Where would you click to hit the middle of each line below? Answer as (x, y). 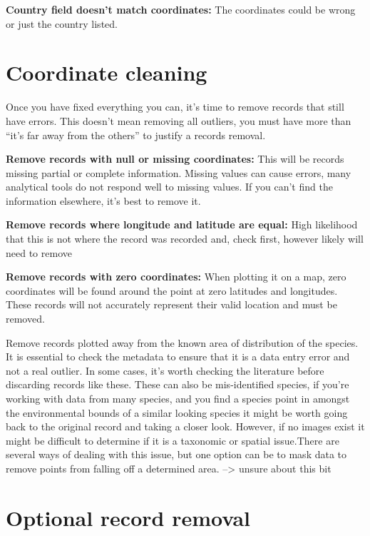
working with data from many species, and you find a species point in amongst (178, 398)
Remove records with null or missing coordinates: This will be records (175, 159)
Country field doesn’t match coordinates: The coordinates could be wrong (181, 9)
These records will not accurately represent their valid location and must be (171, 304)
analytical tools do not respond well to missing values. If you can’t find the (169, 187)
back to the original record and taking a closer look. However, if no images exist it (185, 426)
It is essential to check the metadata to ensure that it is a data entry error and (178, 357)
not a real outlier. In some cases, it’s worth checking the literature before (165, 370)
